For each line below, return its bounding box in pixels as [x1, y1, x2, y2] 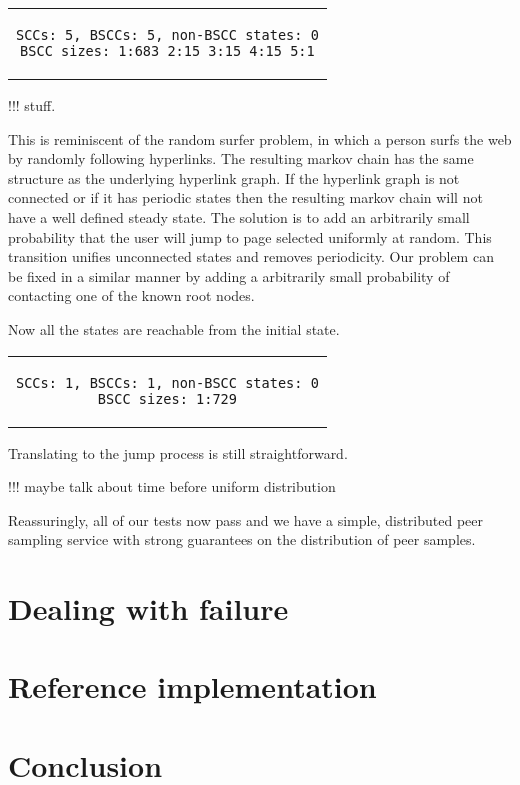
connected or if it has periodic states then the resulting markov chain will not [8, 187, 483, 208]
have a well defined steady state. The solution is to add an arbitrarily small [8, 206, 470, 227]
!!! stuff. [8, 95, 56, 115]
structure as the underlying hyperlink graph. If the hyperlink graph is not [8, 167, 460, 188]
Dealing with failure [8, 588, 289, 629]
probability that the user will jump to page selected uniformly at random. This [8, 226, 492, 247]
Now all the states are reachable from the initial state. [8, 318, 340, 339]
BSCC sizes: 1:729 [97, 390, 237, 407]
